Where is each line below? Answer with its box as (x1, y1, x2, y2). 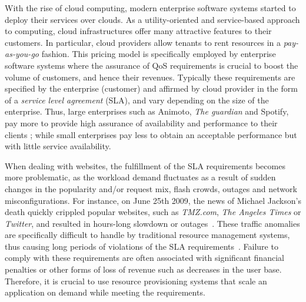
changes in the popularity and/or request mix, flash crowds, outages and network (5, 182, 297, 194)
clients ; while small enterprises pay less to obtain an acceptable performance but (5, 128, 297, 140)
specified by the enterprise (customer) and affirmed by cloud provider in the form (5, 82, 298, 95)
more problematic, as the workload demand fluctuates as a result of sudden (5, 171, 276, 183)
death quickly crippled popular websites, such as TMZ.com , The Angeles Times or (5, 206, 301, 218)
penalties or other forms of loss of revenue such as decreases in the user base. (5, 263, 282, 276)
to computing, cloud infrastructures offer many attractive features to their (5, 25, 272, 37)
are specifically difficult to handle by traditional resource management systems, (5, 229, 290, 241)
